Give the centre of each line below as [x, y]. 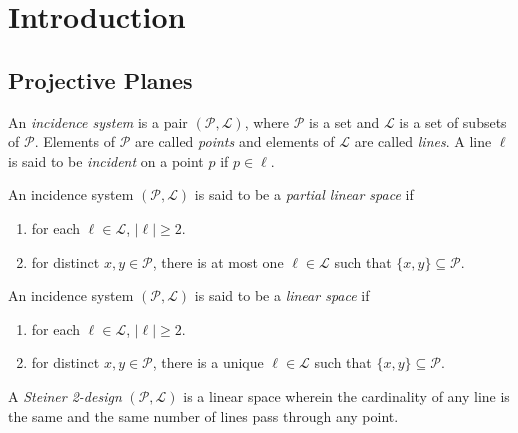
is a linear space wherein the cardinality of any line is [346, 395]
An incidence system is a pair [98, 121]
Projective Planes [100, 79]
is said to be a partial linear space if [304, 194]
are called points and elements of [235, 141]
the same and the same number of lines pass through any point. [203, 415]
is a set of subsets [453, 121]
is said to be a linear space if [282, 295]
